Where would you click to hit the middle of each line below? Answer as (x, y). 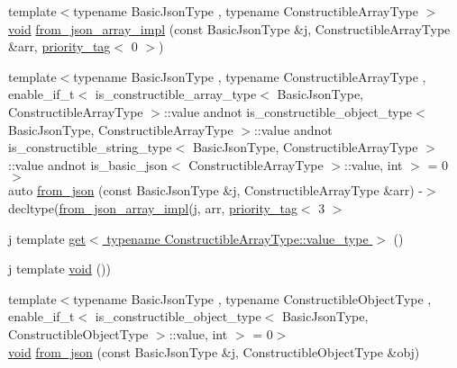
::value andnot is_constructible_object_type (288, 111)
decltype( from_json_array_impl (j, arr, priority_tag (153, 207)
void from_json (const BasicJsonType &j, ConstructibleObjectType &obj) (214, 351)
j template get (47, 238)
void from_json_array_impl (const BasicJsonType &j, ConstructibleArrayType (229, 28)
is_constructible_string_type (90, 147)
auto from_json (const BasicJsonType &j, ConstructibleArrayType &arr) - (215, 190)
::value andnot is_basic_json (88, 164)
